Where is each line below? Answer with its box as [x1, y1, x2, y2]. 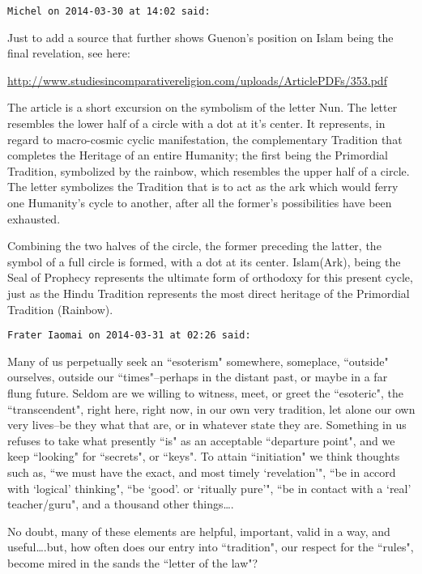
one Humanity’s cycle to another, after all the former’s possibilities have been [7, 194, 392, 210]
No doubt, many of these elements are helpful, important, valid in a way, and [7, 522, 390, 539]
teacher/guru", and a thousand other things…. [7, 495, 234, 512]
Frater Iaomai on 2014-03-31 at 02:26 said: [7, 330, 251, 342]
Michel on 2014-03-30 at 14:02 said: [7, 6, 211, 17]
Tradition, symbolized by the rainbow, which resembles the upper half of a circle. [7, 162, 410, 179]
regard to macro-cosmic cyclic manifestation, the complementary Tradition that [7, 130, 403, 147]
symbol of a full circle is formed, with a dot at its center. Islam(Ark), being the [7, 253, 401, 270]
